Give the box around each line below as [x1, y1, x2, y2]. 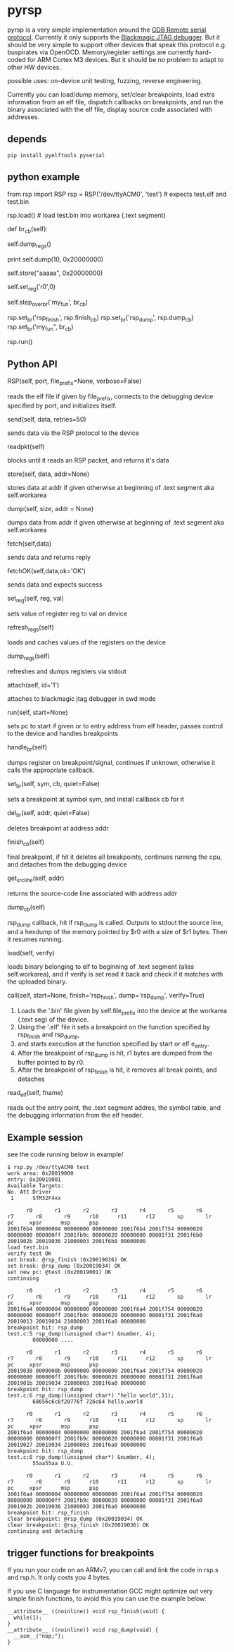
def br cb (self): [7, 224, 48, 235]
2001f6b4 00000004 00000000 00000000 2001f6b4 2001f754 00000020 [7, 1225, 202, 1232]
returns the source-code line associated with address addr [7, 889, 178, 898]
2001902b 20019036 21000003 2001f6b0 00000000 [7, 1238, 146, 1245]
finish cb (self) [7, 838, 45, 848]
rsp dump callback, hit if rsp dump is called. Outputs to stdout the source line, [7, 918, 223, 929]
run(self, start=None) [7, 708, 68, 717]
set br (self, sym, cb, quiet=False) [7, 779, 100, 790]
